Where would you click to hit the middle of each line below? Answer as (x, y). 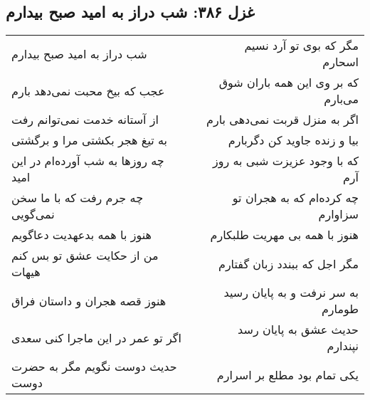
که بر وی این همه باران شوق (289, 83)
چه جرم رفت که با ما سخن (78, 198)
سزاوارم (338, 214)
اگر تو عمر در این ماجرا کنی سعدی (96, 337)
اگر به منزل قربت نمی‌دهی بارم (282, 120)
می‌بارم (341, 99)
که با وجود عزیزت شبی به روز (286, 161)
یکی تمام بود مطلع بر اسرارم (287, 374)
